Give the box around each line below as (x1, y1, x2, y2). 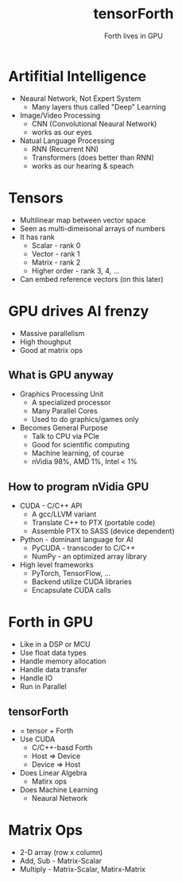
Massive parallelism (19, 328, 85, 338)
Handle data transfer (19, 665, 87, 675)
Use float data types (19, 648, 87, 658)
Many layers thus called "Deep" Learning (31, 102, 167, 111)
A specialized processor (31, 398, 111, 408)
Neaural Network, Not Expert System (19, 93, 141, 103)
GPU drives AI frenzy (8, 302, 149, 320)
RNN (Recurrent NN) (31, 144, 99, 153)
